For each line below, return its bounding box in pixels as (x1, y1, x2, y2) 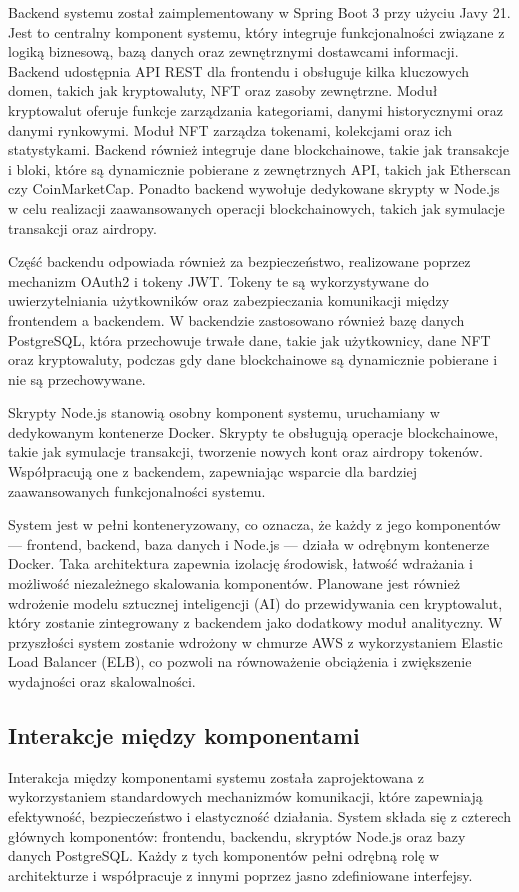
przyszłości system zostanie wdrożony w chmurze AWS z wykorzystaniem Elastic (8, 631, 503, 652)
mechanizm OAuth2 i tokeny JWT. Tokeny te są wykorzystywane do (8, 270, 429, 291)
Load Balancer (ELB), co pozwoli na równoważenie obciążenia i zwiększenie (8, 651, 472, 672)
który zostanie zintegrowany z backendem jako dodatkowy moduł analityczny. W (8, 612, 503, 633)
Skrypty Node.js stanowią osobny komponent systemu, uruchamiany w (8, 402, 440, 423)
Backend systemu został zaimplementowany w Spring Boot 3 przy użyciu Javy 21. (8, 2, 511, 22)
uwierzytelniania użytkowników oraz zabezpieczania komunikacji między (8, 290, 450, 311)
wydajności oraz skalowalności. (8, 671, 196, 691)
